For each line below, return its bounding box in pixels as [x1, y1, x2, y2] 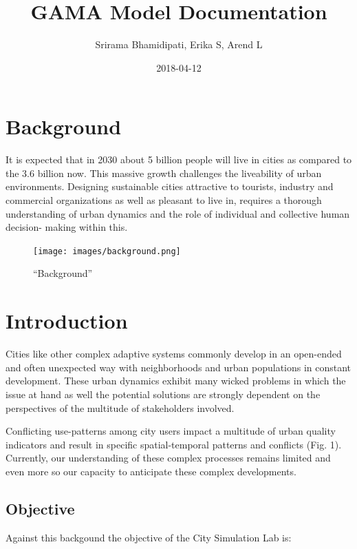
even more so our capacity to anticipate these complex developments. [6, 464, 296, 478]
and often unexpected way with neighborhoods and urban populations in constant [6, 360, 351, 374]
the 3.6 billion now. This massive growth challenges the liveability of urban [6, 165, 322, 180]
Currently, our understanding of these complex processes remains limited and [6, 450, 331, 465]
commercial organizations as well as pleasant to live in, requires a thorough [6, 193, 322, 207]
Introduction [6, 307, 128, 335]
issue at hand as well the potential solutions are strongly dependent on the [6, 386, 321, 401]
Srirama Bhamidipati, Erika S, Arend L [95, 37, 263, 52]
